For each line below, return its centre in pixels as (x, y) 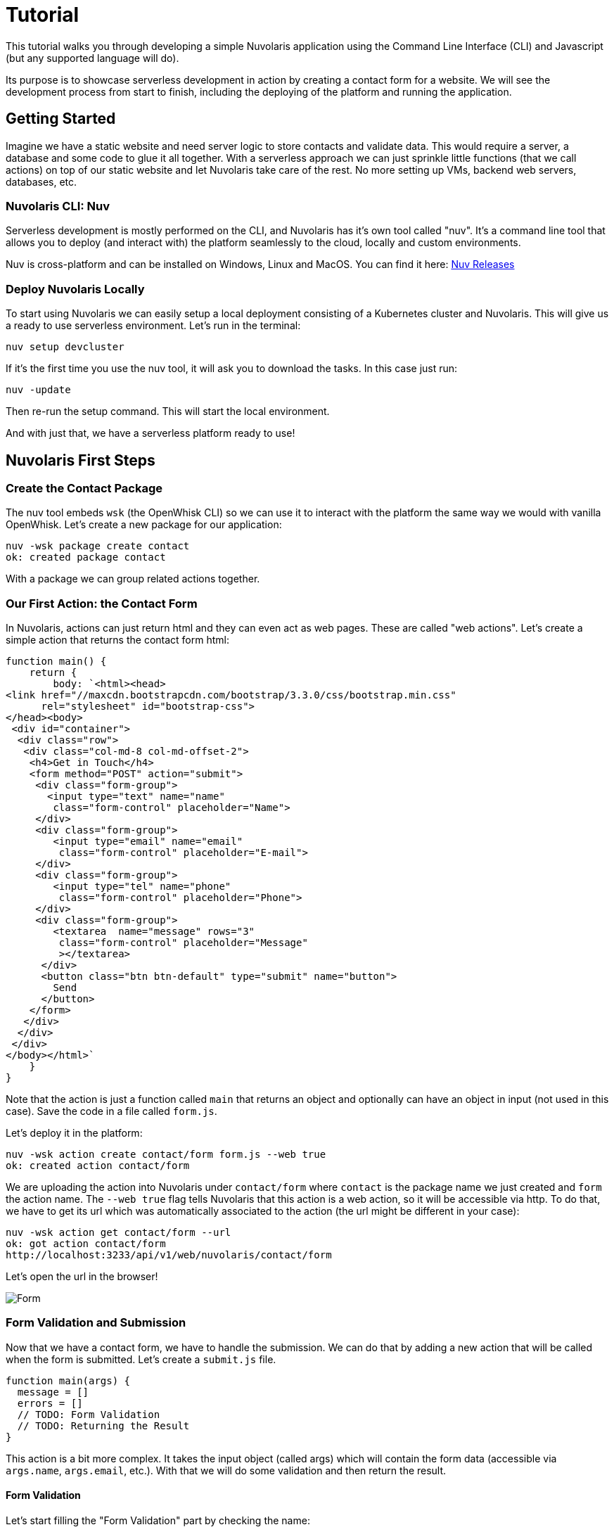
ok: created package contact (86, 557)
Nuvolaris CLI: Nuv (58, 206)
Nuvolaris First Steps (81, 460)
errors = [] (50, 1403)
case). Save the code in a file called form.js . (111, 1111)
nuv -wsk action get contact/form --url (119, 1233)
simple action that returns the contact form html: (117, 640)
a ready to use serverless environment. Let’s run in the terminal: (153, 326)
